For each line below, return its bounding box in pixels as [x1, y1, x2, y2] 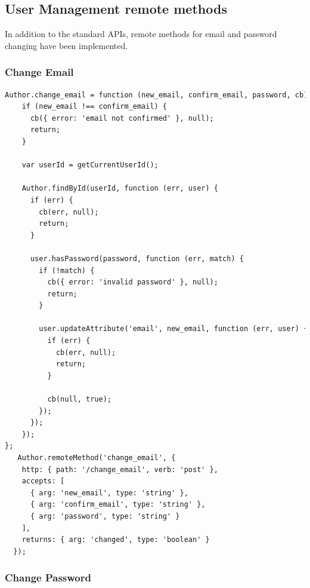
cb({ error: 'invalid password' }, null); [47, 278, 218, 287]
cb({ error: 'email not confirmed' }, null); [30, 114, 214, 122]
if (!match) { [39, 266, 95, 275]
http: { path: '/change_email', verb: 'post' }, [21, 465, 218, 474]
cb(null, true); [47, 395, 111, 404]
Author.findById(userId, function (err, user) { [21, 184, 218, 193]
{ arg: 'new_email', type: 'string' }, [30, 488, 188, 497]
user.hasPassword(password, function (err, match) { [30, 254, 244, 263]
